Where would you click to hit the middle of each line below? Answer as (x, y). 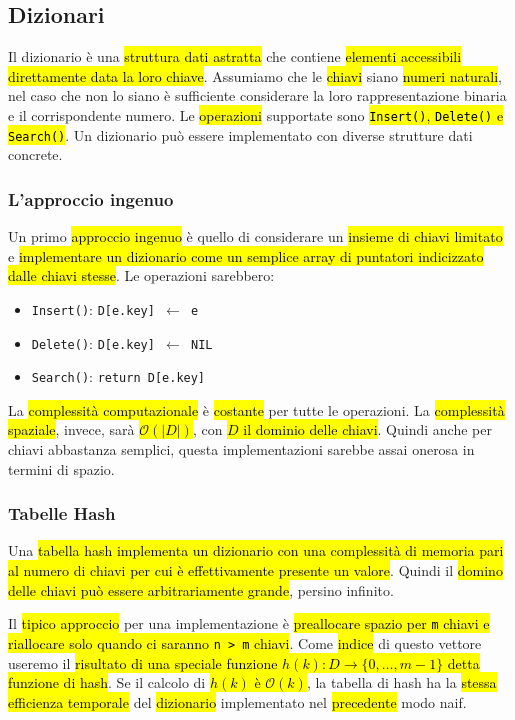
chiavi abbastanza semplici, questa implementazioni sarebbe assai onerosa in (241, 449)
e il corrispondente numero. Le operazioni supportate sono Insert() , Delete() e (256, 114)
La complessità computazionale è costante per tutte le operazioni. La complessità (256, 409)
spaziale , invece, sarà (71, 429)
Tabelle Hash (62, 513)
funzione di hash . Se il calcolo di (107, 682)
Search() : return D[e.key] (118, 376)
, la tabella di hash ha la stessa (401, 682)
